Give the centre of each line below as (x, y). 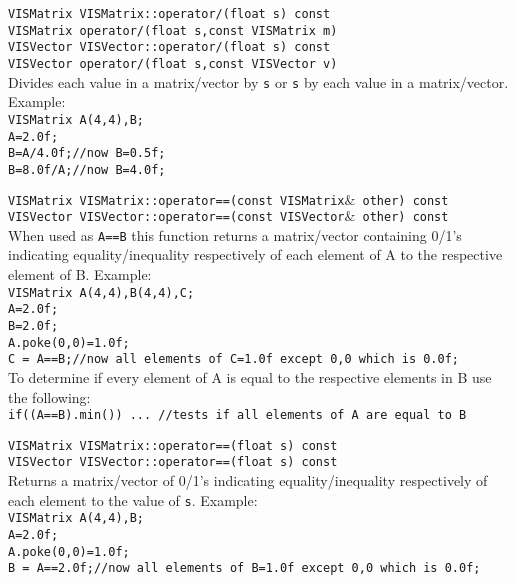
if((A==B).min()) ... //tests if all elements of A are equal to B (237, 415)
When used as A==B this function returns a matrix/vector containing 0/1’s (235, 234)
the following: (49, 396)
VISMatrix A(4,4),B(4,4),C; (101, 292)
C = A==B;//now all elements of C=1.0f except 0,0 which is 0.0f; (234, 359)
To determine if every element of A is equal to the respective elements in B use (250, 376)
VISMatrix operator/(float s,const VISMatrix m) (173, 30)
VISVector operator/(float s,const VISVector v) (173, 63)
